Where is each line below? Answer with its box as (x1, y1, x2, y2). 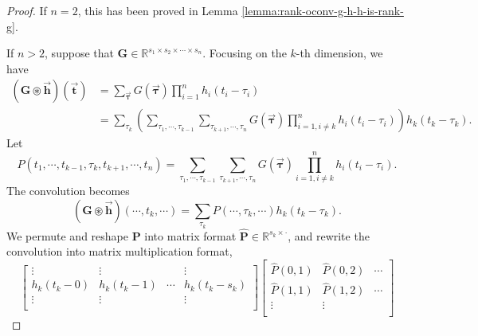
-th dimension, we (296, 45, 383, 61)
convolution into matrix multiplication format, (6, 243, 233, 260)
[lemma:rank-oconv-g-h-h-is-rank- (241, 2, 404, 18)
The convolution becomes (6, 182, 130, 199)
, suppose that (45, 45, 114, 61)
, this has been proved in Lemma (77, 2, 238, 18)
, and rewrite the (288, 227, 370, 244)
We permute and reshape (6, 227, 128, 244)
